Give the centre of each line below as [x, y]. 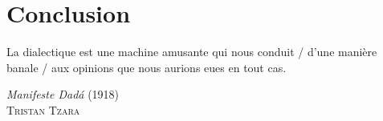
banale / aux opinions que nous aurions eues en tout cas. [147, 67]
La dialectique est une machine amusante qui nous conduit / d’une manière [192, 52]
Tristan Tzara [43, 109]
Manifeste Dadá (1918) [63, 94]
